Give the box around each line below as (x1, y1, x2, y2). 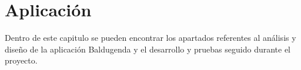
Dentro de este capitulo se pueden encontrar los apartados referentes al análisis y (5, 32, 296, 44)
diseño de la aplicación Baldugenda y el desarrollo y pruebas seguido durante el (5, 43, 291, 55)
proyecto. (5, 54, 38, 66)
